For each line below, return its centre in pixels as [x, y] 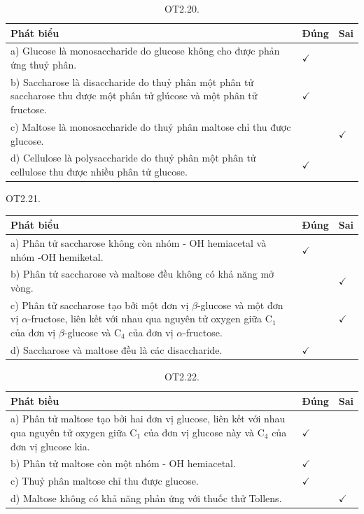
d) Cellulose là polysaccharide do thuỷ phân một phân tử [133, 158]
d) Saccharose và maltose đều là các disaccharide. [117, 349]
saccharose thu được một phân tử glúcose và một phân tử [134, 95]
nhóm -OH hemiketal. [57, 256]
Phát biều [35, 400]
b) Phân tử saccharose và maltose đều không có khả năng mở [142, 274]
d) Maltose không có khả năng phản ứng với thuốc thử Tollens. [146, 498]
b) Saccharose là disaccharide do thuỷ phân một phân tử [132, 81]
